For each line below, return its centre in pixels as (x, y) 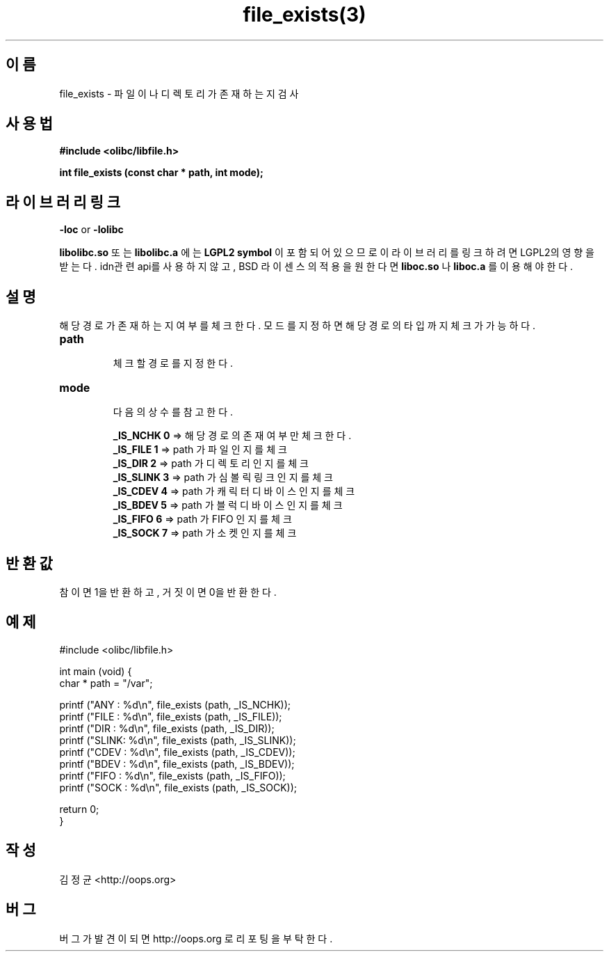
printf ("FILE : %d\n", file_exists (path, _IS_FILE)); (171, 716)
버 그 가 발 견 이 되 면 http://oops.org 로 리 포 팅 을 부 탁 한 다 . (196, 938)
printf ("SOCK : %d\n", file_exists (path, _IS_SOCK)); (178, 787)
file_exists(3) (304, 15)
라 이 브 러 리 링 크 (63, 202)
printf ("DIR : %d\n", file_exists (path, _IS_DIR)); (167, 728)
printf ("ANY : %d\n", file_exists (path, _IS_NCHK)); (175, 704)
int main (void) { (96, 671)
